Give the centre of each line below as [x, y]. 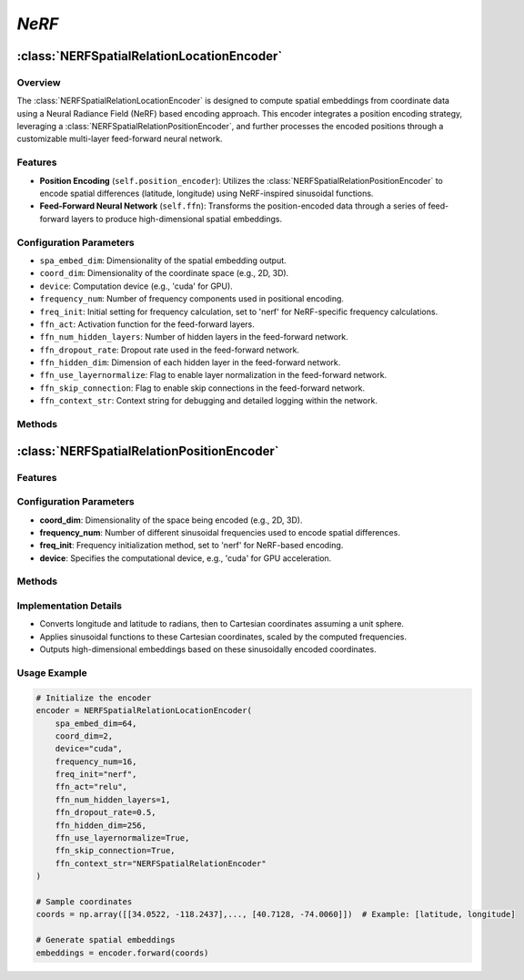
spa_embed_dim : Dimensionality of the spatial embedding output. [163, 260]
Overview [39, 82]
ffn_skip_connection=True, [116, 851]
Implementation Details [70, 606]
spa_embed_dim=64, [96, 723]
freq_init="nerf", [96, 775]
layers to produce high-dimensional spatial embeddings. [176, 219]
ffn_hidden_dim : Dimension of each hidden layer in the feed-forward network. [190, 362]
